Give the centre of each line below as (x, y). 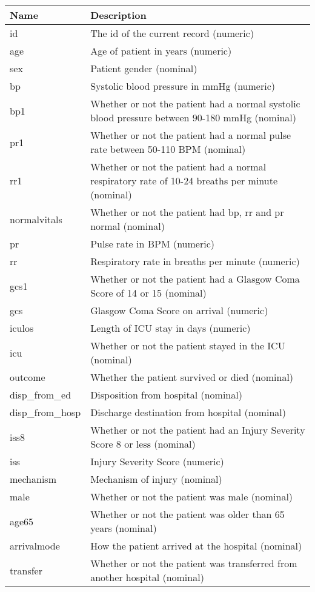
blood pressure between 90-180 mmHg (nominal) (193, 117)
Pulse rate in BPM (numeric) (152, 244)
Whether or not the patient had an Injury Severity (198, 430)
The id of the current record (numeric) (172, 33)
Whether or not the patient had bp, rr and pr (187, 212)
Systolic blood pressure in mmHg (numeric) (183, 86)
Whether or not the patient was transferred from (194, 563)
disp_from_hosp (45, 412)
